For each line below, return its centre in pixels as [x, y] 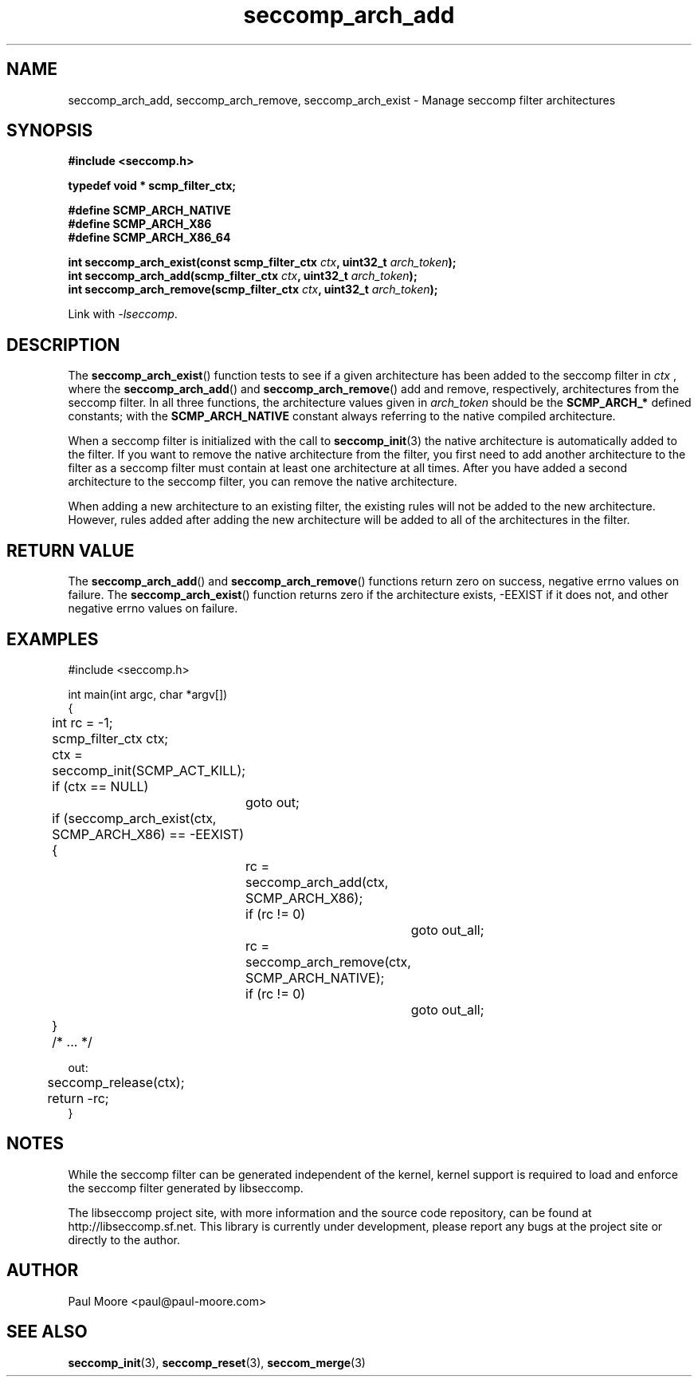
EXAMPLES [53, 639]
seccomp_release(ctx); [116, 1082]
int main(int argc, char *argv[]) [148, 694]
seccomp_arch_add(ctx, [317, 882]
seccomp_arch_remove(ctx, [328, 961]
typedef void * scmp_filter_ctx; [152, 186]
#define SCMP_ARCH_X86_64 [149, 238]
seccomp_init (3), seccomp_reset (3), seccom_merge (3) [217, 1362]
